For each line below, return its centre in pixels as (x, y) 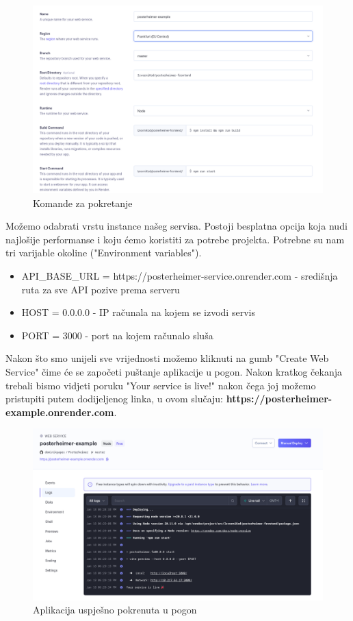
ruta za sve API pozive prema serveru (101, 289)
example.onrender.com (60, 412)
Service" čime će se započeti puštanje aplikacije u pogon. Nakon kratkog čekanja (174, 372)
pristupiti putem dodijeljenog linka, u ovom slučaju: (114, 399)
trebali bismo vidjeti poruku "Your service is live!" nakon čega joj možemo (161, 385)
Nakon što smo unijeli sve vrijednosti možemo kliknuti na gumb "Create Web (167, 358)
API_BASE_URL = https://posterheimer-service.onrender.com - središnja (180, 276)
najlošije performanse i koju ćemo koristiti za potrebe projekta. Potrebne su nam (175, 239)
